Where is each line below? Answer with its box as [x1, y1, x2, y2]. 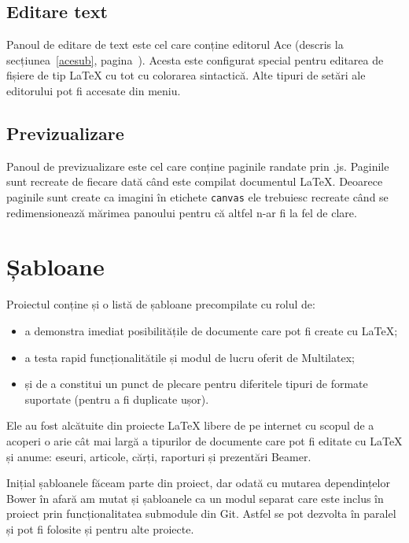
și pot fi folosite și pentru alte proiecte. [6, 520, 194, 537]
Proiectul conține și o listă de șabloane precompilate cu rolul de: [6, 296, 315, 312]
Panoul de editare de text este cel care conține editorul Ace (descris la [6, 36, 344, 53]
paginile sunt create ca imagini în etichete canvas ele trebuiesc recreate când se [6, 188, 389, 205]
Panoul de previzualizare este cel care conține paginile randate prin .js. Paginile [6, 157, 389, 174]
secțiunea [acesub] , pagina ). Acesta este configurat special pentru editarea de [6, 51, 384, 68]
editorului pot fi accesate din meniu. [6, 82, 181, 98]
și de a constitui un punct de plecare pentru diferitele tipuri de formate [24, 375, 368, 392]
